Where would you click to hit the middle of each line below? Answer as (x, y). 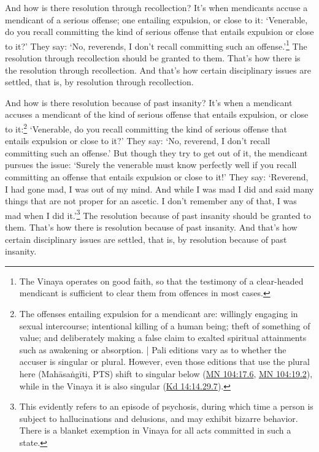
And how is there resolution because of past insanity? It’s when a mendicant (149, 102)
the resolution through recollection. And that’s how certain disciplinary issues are (158, 70)
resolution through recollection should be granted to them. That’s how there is (153, 58)
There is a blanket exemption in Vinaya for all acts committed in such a (155, 430)
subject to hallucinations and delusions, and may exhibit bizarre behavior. (159, 418)
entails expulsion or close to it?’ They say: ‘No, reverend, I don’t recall (138, 141)
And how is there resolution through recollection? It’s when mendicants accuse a (156, 7)
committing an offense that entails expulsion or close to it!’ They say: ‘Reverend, (157, 177)
